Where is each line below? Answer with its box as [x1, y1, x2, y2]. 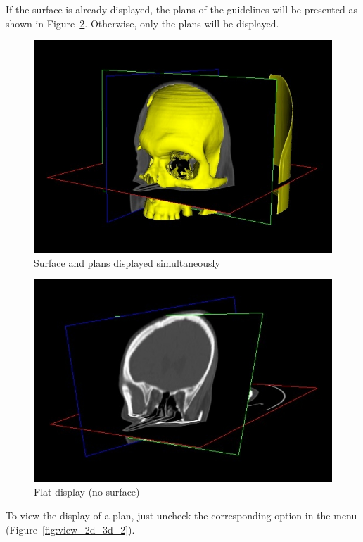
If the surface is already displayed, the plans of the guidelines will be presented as [6, 2, 357, 16]
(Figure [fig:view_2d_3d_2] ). [6, 522, 135, 536]
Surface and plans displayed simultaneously [34, 255, 220, 270]
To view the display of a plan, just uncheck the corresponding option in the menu [6, 508, 357, 522]
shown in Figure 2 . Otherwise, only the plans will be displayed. [6, 15, 279, 30]
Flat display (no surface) [34, 484, 140, 499]
